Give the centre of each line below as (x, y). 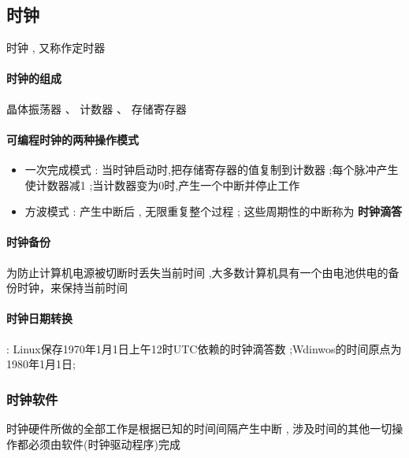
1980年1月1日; (41, 364)
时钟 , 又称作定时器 (56, 48)
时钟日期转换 (39, 318)
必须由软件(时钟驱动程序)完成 (104, 443)
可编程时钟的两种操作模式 (73, 139)
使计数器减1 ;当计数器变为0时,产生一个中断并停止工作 (162, 185)
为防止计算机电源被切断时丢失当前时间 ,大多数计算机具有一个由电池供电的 (197, 272)
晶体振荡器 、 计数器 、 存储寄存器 (97, 108)
